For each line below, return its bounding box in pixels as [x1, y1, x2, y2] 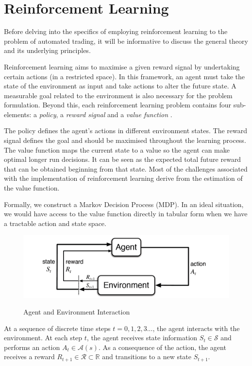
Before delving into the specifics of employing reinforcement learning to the [4, 26, 228, 36]
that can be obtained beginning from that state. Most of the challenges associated [4, 163, 248, 174]
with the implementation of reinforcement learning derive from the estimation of [4, 173, 243, 183]
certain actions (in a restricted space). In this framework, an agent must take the [4, 71, 245, 81]
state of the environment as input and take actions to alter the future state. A [4, 81, 236, 91]
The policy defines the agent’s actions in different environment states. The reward [4, 125, 248, 136]
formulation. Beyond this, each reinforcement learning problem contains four [4, 100, 232, 110]
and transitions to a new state [102, 351, 192, 362]
